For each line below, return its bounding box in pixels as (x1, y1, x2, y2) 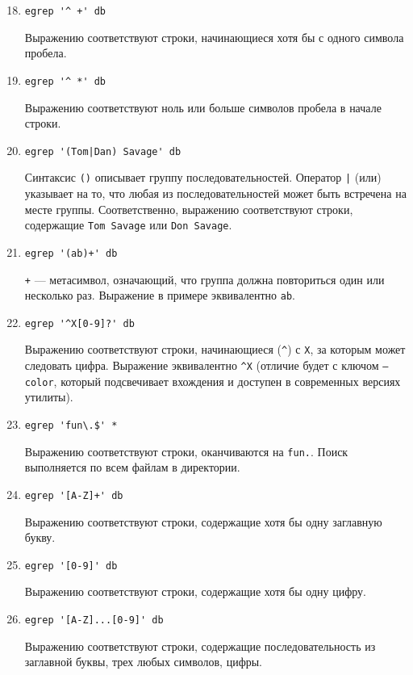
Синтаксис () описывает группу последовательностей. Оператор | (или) (24, 169, 382, 186)
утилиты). (24, 388, 73, 405)
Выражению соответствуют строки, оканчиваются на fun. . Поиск (24, 442, 348, 459)
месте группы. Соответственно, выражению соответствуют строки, (24, 200, 353, 217)
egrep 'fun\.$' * (24, 420, 118, 432)
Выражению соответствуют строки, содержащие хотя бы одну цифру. (24, 583, 366, 600)
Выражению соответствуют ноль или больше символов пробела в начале (24, 99, 382, 115)
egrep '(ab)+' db (24, 247, 118, 259)
